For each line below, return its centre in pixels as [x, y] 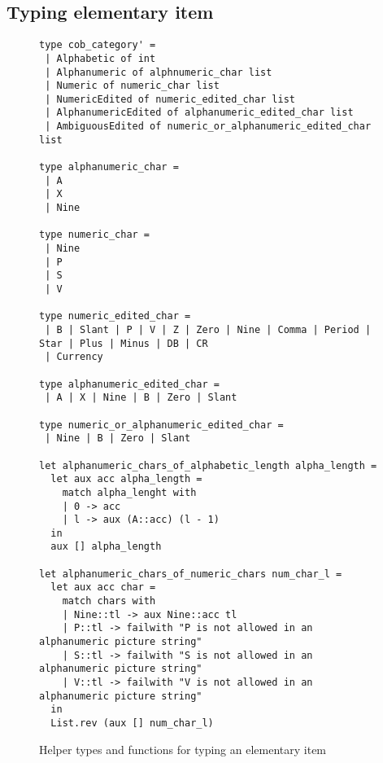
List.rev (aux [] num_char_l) [132, 724]
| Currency [74, 357]
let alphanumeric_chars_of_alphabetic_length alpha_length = [208, 465]
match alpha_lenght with [129, 492]
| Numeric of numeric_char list [132, 86]
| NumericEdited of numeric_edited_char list [170, 99]
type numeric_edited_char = [115, 316]
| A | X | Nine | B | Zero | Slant [141, 398]
